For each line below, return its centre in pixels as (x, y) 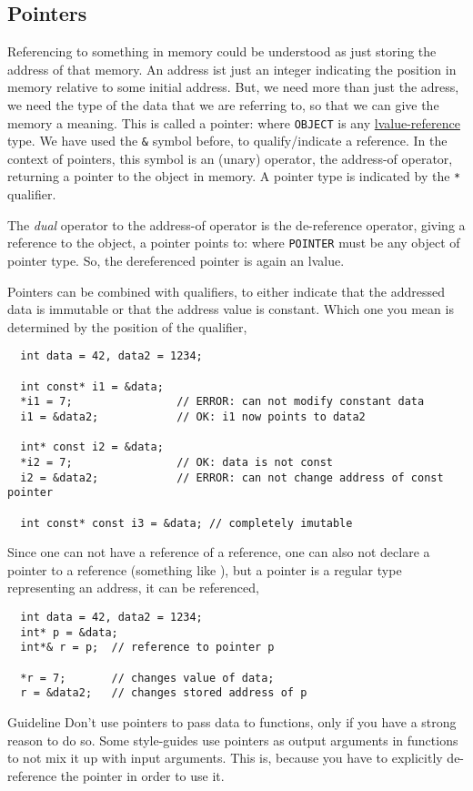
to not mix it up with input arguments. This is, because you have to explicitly (225, 758)
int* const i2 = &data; (92, 447)
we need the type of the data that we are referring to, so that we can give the (223, 104)
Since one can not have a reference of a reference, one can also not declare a (219, 552)
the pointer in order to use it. (142, 775)
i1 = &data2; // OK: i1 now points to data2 (193, 416)
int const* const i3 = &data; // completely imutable (186, 523)
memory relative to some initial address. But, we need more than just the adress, (233, 87)
